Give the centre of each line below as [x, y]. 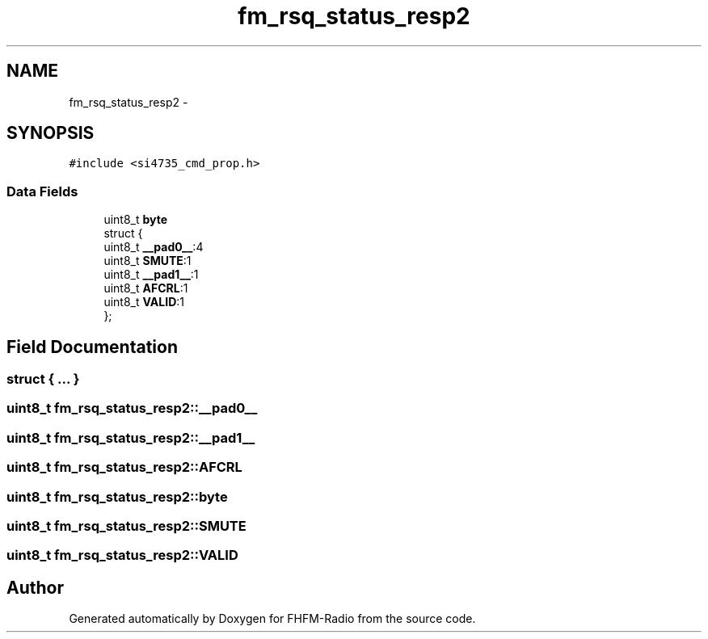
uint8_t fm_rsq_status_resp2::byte [117, 496]
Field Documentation [92, 347]
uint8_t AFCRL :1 [146, 288]
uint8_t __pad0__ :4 [154, 247]
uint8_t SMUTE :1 [147, 261]
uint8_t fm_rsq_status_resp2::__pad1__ [131, 437]
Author [35, 587]
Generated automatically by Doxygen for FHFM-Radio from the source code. [272, 619]
